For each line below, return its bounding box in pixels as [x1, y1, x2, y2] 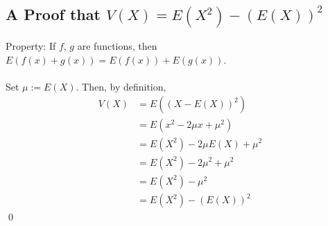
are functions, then [77, 39, 157, 53]
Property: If [6, 39, 56, 53]
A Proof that [6, 3, 101, 25]
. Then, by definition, [76, 79, 166, 93]
